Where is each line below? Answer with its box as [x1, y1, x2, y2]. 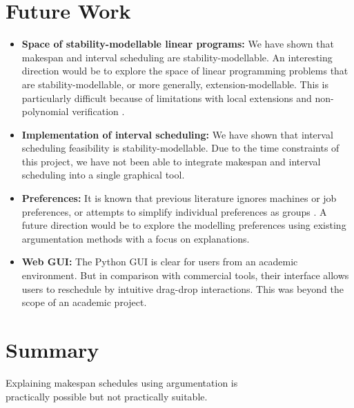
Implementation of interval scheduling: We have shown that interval [21, 127, 333, 141]
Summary [6, 336, 99, 363]
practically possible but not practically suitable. [6, 389, 208, 403]
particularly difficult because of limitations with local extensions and [21, 90, 312, 105]
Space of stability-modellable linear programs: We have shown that [21, 37, 334, 51]
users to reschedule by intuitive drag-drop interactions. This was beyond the [21, 281, 344, 296]
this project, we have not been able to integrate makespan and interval [21, 154, 321, 168]
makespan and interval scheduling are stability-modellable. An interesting [21, 50, 333, 64]
